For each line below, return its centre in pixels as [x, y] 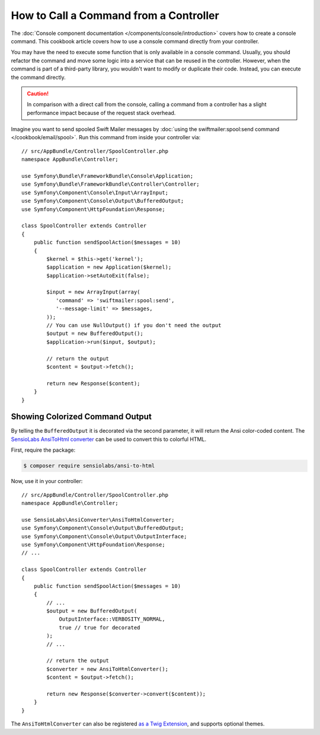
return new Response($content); [93, 383]
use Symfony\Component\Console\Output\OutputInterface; [104, 536]
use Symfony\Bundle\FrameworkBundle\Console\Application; [108, 176]
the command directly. [39, 77]
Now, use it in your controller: [47, 481]
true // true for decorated [100, 627]
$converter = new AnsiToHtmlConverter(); [108, 669]
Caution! [38, 93]
